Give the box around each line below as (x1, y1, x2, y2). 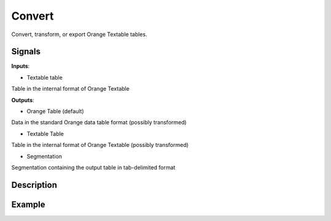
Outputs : (11, 96, 35, 103)
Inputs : (11, 62, 30, 70)
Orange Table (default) (26, 108, 84, 115)
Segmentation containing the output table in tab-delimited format (11, 163, 176, 171)
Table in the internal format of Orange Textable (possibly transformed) (11, 141, 189, 149)
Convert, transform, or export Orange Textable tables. (11, 31, 147, 38)
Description (11, 179, 58, 190)
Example (11, 199, 45, 209)
